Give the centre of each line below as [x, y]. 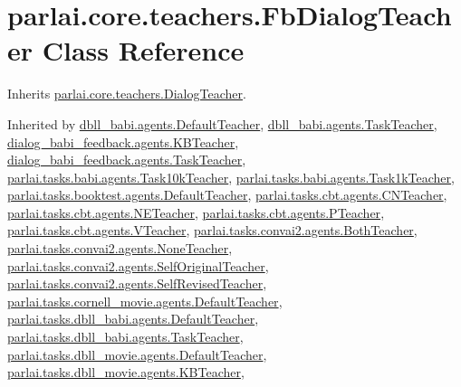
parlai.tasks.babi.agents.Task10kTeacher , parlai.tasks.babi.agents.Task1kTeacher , [231, 177]
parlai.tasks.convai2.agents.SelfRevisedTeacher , [137, 283]
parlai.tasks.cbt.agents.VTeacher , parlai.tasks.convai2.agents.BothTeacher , [212, 230]
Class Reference [143, 50]
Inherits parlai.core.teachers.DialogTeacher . [127, 94]
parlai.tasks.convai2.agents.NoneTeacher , [120, 248]
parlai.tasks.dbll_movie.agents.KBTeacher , [126, 372]
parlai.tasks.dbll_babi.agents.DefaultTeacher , [133, 319]
